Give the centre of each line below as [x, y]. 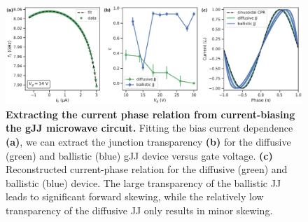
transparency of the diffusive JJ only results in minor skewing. [139, 210]
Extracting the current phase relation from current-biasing [150, 114]
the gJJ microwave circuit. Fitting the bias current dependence [149, 128]
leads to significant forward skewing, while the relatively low [135, 196]
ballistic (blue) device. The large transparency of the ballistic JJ [143, 182]
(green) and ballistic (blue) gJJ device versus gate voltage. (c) [139, 155]
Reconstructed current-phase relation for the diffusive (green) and [147, 169]
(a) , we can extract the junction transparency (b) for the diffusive [148, 141]
